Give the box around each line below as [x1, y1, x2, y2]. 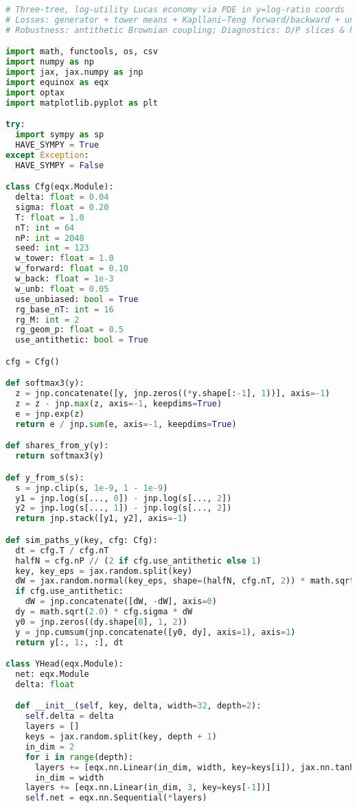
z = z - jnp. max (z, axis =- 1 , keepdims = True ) [15, 399, 222, 409]
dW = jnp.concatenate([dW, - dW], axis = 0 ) [25, 597, 217, 607]
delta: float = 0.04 [15, 192, 109, 203]
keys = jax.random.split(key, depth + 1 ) [25, 732, 217, 742]
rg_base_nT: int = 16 [15, 304, 114, 314]
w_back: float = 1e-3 [15, 274, 114, 284]
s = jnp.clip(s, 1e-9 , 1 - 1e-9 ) [15, 483, 168, 493]
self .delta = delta [25, 711, 114, 722]
